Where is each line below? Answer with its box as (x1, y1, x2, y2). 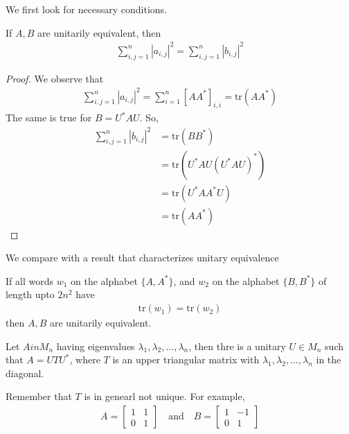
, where (69, 352, 100, 367)
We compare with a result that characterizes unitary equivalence (6, 250, 279, 265)
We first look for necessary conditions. (6, 2, 167, 16)
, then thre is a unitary (188, 338, 286, 353)
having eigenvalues (56, 338, 135, 353)
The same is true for (6, 110, 92, 125)
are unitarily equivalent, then (37, 25, 161, 40)
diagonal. (6, 365, 44, 380)
